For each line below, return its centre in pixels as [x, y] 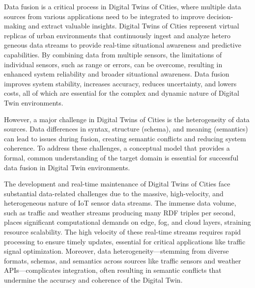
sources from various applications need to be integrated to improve [104, 16]
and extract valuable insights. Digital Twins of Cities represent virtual [134, 26]
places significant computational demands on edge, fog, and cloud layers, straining [127, 222]
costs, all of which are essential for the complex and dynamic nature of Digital [122, 93]
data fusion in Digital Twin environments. [67, 167]
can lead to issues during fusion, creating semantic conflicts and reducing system [125, 138]
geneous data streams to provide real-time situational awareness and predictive [123, 45]
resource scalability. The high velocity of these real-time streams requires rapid [123, 232]
